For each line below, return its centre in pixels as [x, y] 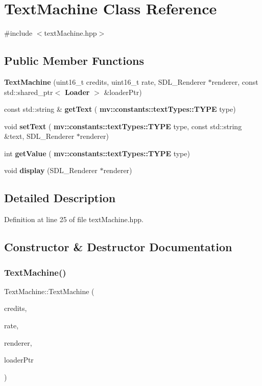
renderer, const [235, 81]
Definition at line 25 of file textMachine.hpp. [74, 219]
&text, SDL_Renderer [39, 136]
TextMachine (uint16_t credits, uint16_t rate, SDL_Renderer [105, 81]
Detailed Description [60, 198]
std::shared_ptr [29, 92]
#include [18, 33]
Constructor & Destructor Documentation [118, 247]
